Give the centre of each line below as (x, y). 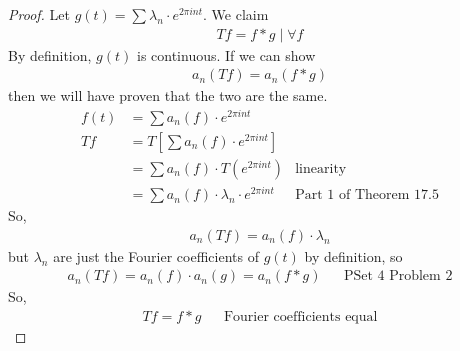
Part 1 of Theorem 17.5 (367, 195)
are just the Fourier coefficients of (156, 255)
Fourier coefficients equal (300, 316)
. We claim (236, 14)
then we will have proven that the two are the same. (168, 95)
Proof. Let (39, 14)
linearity (321, 169)
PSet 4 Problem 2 (398, 276)
